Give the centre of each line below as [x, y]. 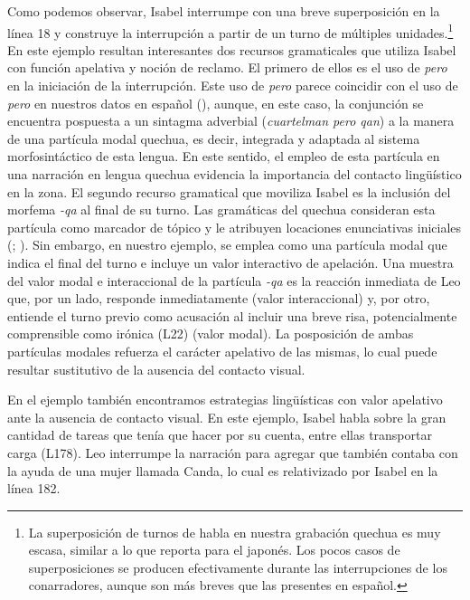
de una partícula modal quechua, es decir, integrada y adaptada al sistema [214, 138]
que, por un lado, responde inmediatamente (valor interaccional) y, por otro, [219, 298]
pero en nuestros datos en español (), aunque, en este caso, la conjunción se [216, 103]
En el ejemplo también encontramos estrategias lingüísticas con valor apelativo [225, 400]
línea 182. [34, 488]
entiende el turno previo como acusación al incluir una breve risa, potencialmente [232, 315]
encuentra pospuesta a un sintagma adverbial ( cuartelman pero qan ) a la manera [231, 121]
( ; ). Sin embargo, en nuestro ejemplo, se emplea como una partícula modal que [227, 245]
